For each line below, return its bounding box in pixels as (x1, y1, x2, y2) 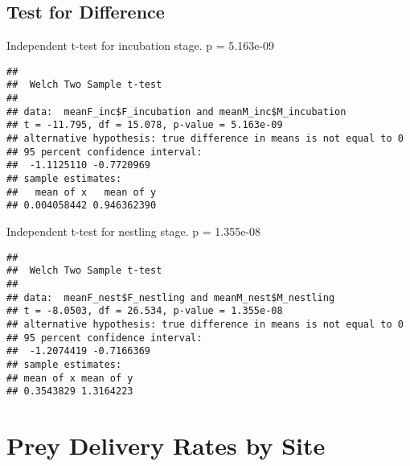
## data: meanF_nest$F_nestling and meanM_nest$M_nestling (6, 291, 335, 303)
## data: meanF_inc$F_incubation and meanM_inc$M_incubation (6, 105, 346, 118)
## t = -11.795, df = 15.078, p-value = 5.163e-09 (6, 119, 283, 131)
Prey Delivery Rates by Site (6, 429, 326, 462)
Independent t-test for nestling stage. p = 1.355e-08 (6, 223, 261, 240)
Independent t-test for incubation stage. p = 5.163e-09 (6, 37, 275, 54)
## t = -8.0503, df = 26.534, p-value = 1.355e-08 (6, 305, 283, 317)
